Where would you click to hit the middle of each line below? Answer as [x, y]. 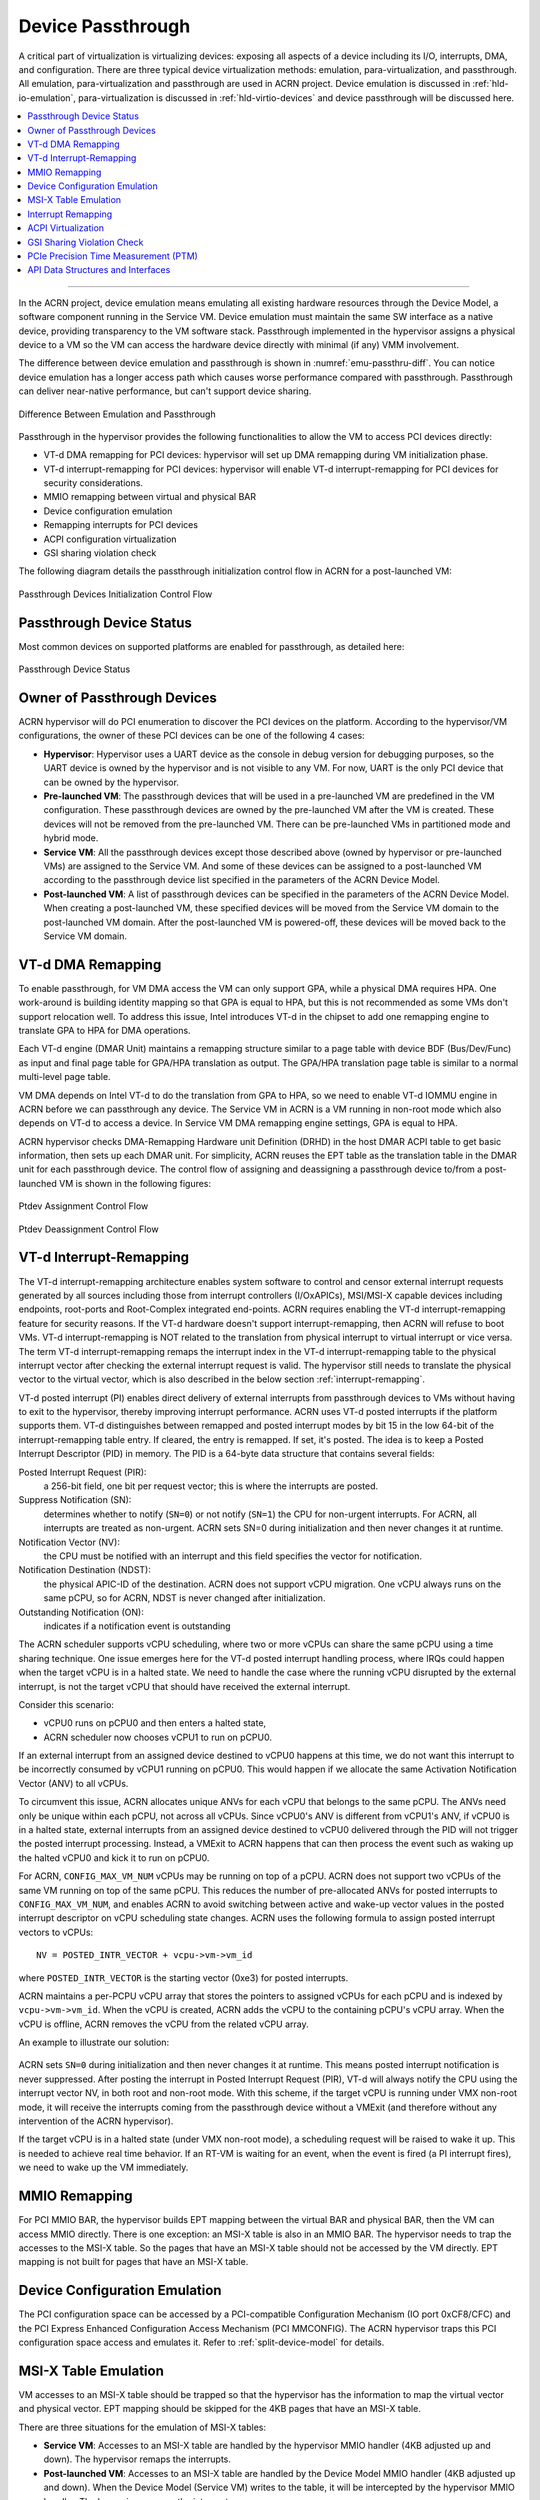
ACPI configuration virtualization [110, 539]
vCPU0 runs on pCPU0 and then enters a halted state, [155, 1723]
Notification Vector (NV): [69, 1542]
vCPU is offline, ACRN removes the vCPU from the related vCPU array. [163, 2024]
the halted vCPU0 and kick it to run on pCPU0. [114, 1857]
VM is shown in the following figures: [135, 1183]
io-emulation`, [47, 97]
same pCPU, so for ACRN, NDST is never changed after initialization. [184, 1598]
